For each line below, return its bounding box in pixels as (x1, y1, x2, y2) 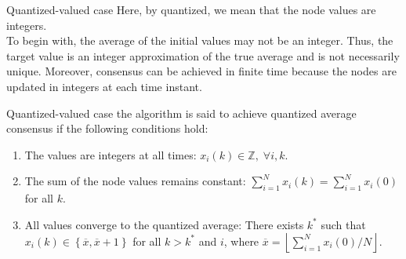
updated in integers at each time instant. (6, 78, 202, 94)
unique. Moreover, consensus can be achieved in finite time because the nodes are (6, 63, 397, 79)
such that (321, 216, 366, 232)
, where (223, 232, 259, 249)
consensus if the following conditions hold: (6, 120, 208, 137)
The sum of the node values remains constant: (24, 173, 246, 189)
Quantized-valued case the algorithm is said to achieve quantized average (6, 104, 357, 121)
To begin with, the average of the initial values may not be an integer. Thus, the (6, 32, 393, 49)
